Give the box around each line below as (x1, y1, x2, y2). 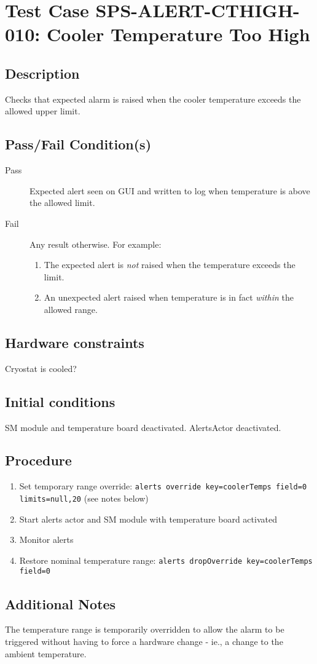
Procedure (5, 451, 72, 470)
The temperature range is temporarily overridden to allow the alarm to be (5, 623, 284, 636)
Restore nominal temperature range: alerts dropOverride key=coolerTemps (19, 553, 313, 566)
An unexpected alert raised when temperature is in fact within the (44, 291, 294, 304)
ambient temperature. (5, 647, 87, 660)
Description (5, 63, 80, 82)
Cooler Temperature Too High (46, 22, 310, 47)
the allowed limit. (29, 196, 95, 209)
